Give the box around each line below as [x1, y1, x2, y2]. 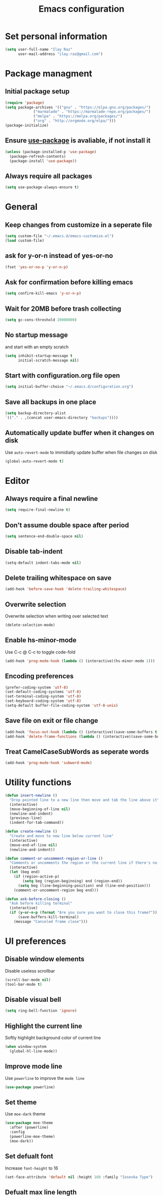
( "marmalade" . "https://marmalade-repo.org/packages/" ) [33, 109, 151, 114]
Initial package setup [5, 87, 70, 96]
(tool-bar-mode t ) [5, 982, 42, 987]
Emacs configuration [38, 3, 125, 15]
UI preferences [5, 936, 66, 947]
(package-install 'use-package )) [9, 159, 77, 163]
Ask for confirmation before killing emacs [5, 278, 133, 286]
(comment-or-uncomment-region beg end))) [14, 888, 98, 893]
